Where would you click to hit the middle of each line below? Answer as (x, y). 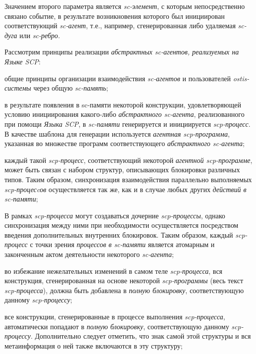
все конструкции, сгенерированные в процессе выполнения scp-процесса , (115, 317)
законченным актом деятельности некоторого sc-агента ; (89, 254)
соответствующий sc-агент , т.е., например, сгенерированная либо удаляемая (120, 25)
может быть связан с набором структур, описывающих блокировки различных (122, 170)
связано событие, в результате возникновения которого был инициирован (115, 16)
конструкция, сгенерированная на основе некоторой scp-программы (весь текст (124, 280)
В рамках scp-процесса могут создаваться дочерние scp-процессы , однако (115, 215)
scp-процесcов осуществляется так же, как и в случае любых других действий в (126, 189)
